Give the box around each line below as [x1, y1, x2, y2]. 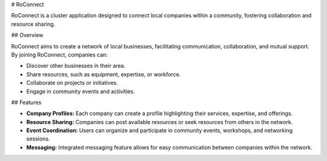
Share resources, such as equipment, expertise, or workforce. [26, 70, 181, 78]
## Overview [11, 31, 44, 39]
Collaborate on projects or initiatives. [26, 79, 118, 87]
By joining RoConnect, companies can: [11, 51, 108, 58]
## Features [11, 99, 42, 106]
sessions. [26, 135, 50, 142]
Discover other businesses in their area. [26, 62, 126, 70]
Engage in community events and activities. [26, 88, 135, 95]
